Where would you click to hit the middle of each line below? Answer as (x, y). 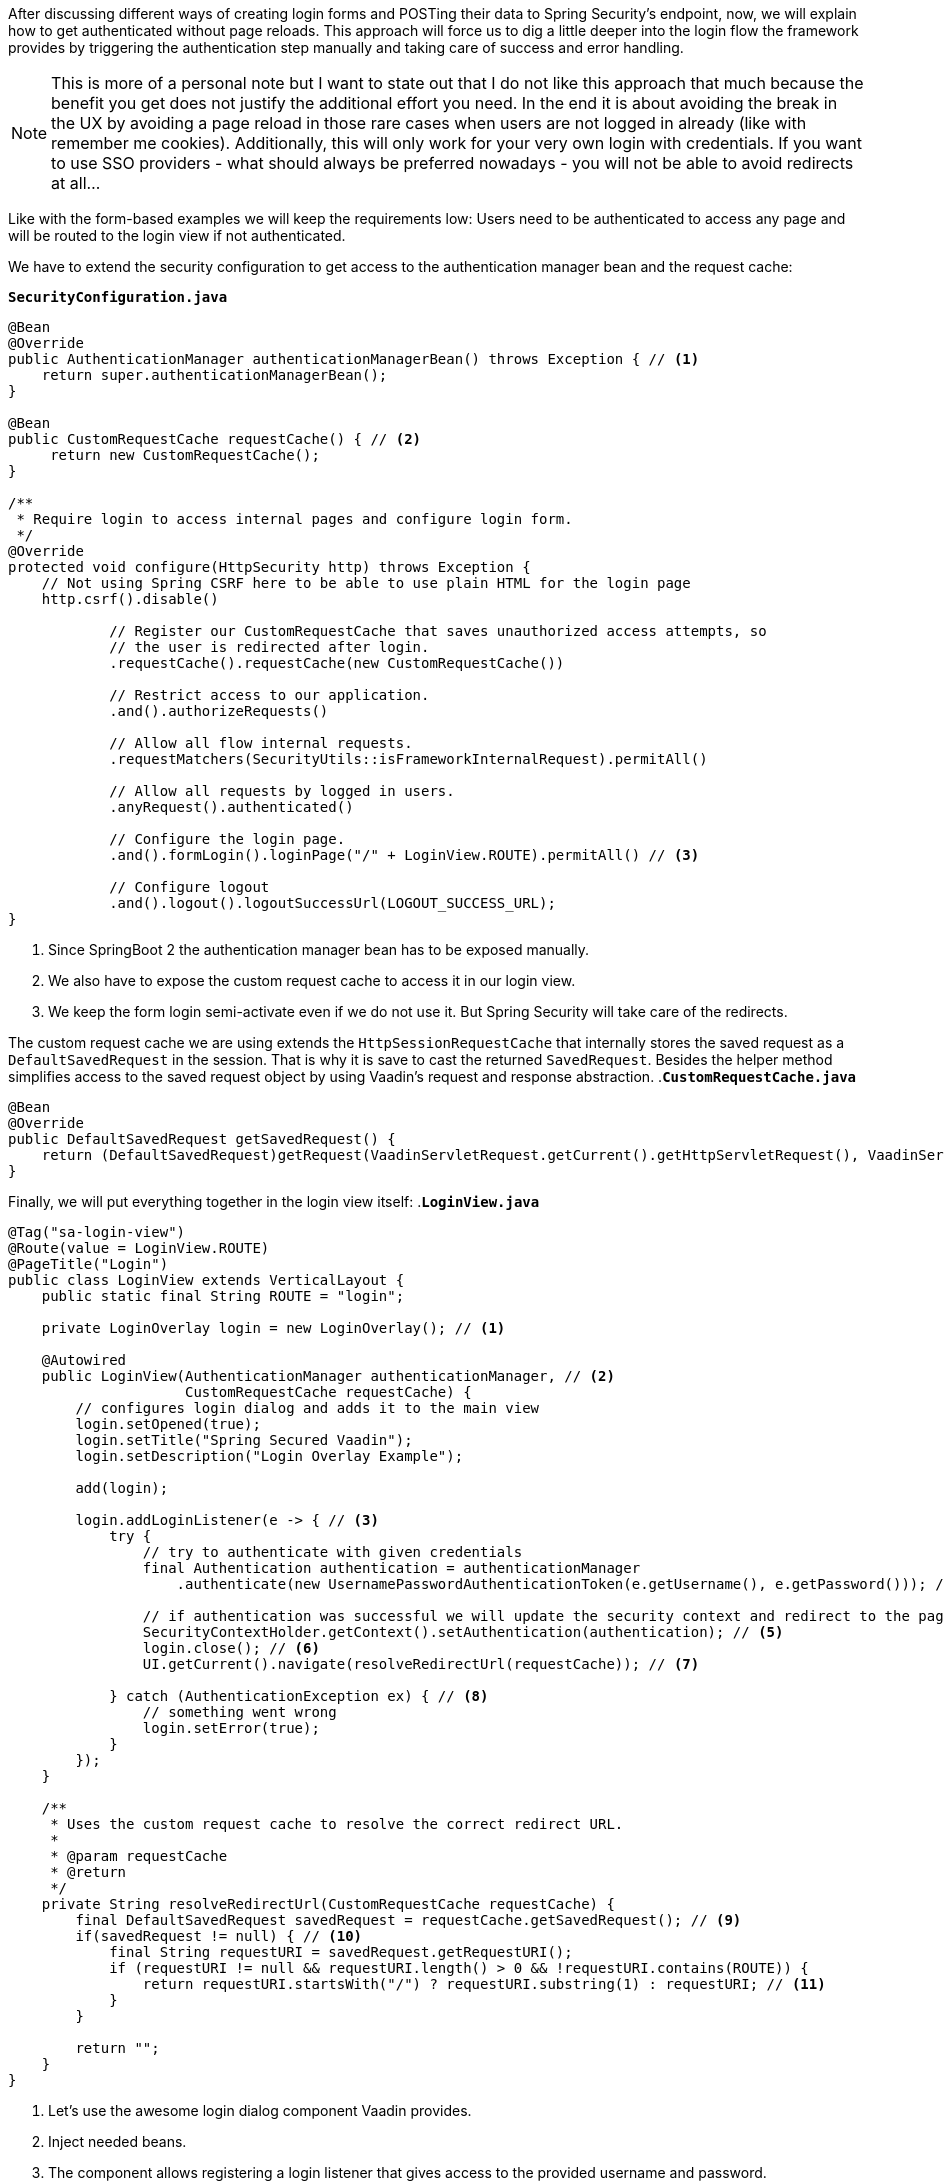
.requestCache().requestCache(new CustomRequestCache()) (337, 663)
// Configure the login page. (227, 839)
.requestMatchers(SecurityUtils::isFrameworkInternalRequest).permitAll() (408, 759)
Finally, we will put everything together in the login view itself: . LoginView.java (274, 1201)
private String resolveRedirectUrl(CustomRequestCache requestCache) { (328, 1904)
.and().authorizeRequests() (219, 711)
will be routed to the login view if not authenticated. (177, 235)
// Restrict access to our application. (269, 695)
